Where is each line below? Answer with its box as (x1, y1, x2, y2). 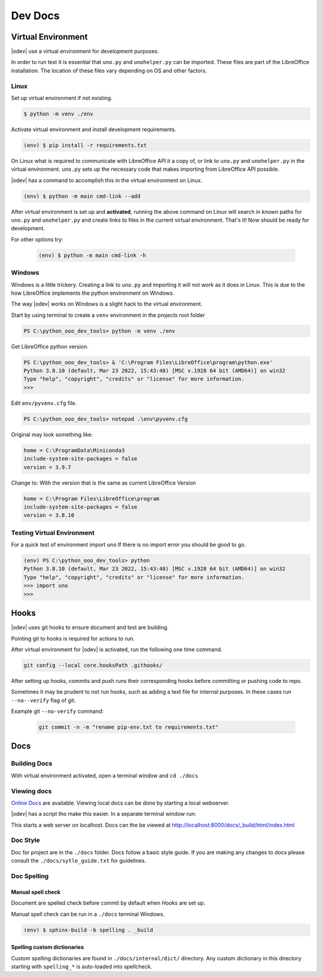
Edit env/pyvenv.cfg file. (11, 399, 77, 407)
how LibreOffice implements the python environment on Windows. (11, 289, 175, 297)
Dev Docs (11, 9, 60, 22)
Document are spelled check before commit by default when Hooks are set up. (11, 899, 206, 907)
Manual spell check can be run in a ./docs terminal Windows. (11, 911, 164, 918)
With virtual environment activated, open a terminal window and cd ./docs (11, 772, 199, 779)
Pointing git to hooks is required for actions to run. (11, 635, 135, 642)
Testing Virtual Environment (11, 528, 95, 537)
